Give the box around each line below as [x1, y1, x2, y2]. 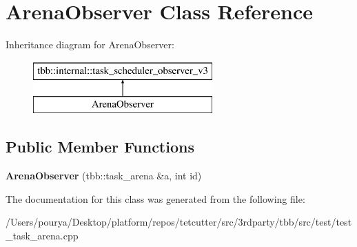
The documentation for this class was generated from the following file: [6, 191, 305, 206]
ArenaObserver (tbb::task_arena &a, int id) [6, 168, 202, 183]
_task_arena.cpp [6, 228, 79, 242]
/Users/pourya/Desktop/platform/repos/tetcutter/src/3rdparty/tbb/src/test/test [6, 215, 352, 229]
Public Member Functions [6, 136, 194, 157]
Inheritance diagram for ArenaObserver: [6, 37, 174, 52]
